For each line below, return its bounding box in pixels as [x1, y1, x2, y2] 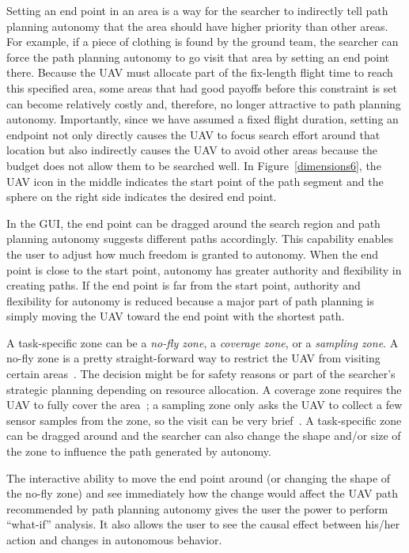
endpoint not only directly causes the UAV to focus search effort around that [6, 126, 381, 142]
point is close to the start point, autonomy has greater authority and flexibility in [6, 261, 402, 278]
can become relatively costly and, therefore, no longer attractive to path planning [6, 95, 401, 112]
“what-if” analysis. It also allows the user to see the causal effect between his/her [6, 516, 400, 532]
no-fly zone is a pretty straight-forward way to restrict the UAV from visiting [6, 350, 381, 366]
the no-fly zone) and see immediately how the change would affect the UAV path [6, 485, 399, 502]
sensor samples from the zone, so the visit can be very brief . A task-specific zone [6, 411, 402, 428]
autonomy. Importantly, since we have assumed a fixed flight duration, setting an [6, 111, 399, 127]
